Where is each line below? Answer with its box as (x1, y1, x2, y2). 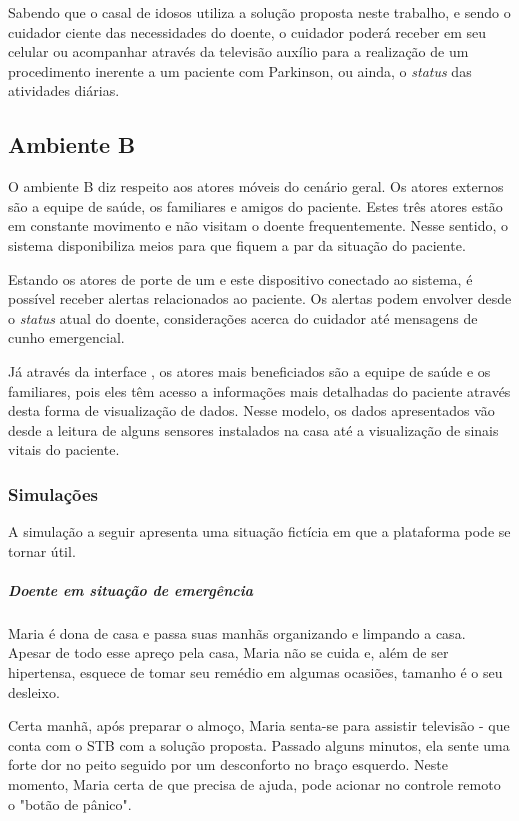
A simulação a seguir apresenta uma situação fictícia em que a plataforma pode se (8, 521, 511, 542)
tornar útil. (8, 540, 76, 561)
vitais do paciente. (8, 439, 120, 460)
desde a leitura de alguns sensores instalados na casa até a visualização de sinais (8, 419, 499, 440)
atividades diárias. (8, 80, 120, 101)
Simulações (8, 481, 98, 506)
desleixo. (8, 681, 60, 702)
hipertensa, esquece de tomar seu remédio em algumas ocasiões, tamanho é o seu (8, 662, 503, 683)
